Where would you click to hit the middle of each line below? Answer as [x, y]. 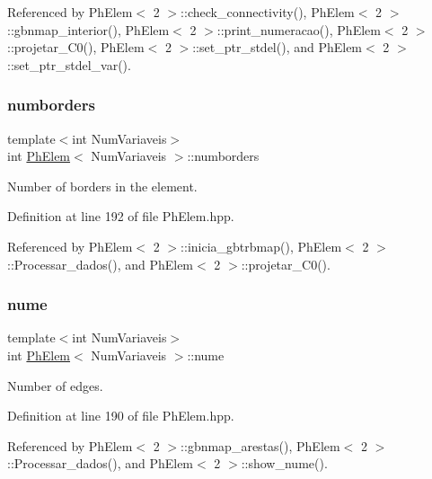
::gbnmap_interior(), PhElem [88, 29]
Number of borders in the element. [102, 186]
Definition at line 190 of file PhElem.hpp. [121, 416]
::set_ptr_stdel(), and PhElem [278, 47]
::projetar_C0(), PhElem [76, 47]
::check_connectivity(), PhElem [268, 12]
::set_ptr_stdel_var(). [69, 64]
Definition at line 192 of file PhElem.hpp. [121, 216]
